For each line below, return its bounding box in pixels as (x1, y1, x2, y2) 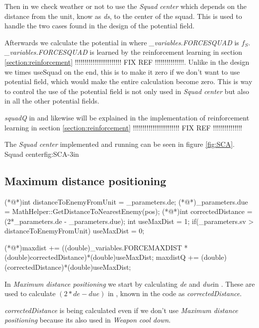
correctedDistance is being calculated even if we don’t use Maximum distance (4, 305, 238, 315)
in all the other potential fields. (4, 96, 99, 106)
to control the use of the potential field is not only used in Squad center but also (4, 86, 249, 96)
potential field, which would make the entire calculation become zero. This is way (4, 76, 253, 87)
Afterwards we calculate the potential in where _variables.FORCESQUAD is (4, 37, 239, 47)
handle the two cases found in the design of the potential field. (4, 20, 195, 31)
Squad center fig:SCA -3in (4, 148, 79, 159)
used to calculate (4, 288, 56, 299)
